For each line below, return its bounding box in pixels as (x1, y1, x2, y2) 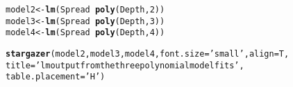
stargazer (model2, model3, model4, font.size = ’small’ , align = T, (6, 48, 290, 59)
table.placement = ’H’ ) (6, 72, 106, 82)
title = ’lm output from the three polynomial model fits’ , (6, 60, 244, 70)
